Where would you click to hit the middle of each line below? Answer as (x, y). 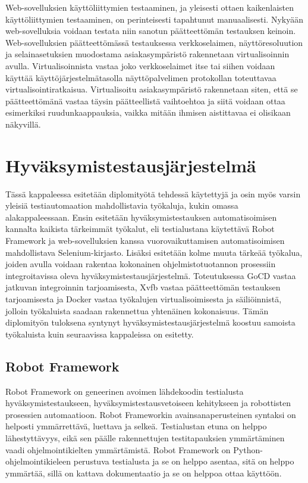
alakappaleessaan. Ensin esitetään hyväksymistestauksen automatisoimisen (141, 217)
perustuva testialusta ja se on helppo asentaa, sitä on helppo (184, 461)
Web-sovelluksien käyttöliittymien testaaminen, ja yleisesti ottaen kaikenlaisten (150, 7)
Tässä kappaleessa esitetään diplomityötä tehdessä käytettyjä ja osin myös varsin (153, 193)
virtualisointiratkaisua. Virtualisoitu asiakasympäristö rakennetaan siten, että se (152, 89)
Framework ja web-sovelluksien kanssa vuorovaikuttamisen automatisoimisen (145, 241)
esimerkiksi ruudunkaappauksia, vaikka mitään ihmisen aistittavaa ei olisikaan (148, 112)
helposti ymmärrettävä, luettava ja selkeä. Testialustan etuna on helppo (136, 426)
